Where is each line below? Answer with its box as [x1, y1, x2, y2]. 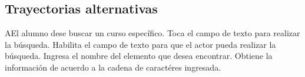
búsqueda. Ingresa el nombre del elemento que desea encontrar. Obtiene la [5, 50, 273, 62]
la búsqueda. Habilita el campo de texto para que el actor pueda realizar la [5, 38, 276, 50]
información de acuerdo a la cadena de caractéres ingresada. [5, 61, 221, 73]
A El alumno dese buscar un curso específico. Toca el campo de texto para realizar [5, 27, 300, 39]
